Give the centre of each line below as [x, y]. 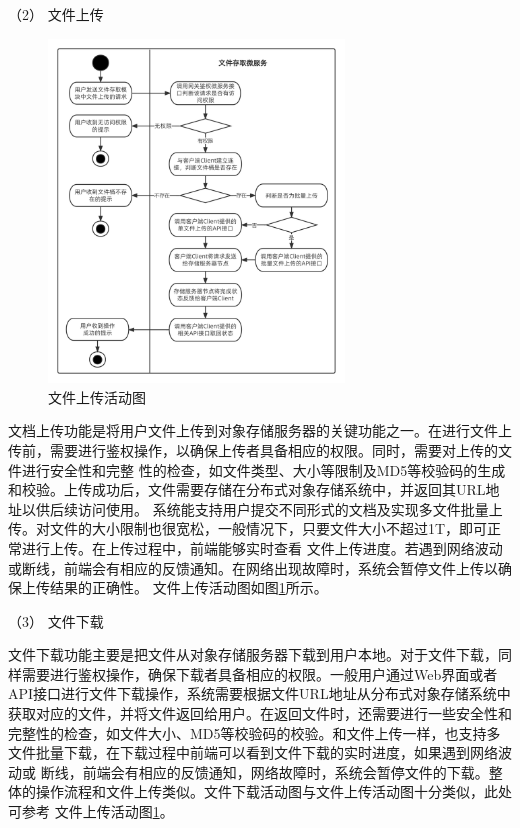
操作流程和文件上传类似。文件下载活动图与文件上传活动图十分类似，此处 [273, 791]
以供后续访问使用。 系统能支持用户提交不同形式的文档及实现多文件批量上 [262, 508]
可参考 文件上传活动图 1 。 [91, 811]
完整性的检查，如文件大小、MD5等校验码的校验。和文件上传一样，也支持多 [254, 732]
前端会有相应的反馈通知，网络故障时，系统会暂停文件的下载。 [285, 771]
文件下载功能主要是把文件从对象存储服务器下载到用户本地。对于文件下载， [253, 654]
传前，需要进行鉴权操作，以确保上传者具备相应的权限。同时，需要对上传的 [253, 449]
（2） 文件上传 [56, 14]
